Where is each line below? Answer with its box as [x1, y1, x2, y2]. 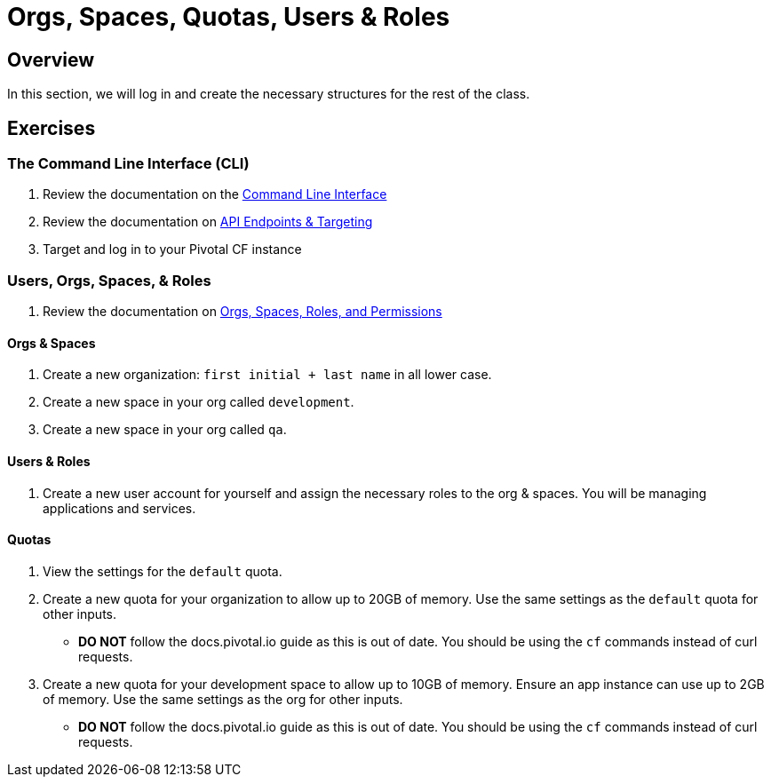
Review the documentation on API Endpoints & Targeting [43, 214, 373, 230]
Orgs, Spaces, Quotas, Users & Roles [7, 2, 450, 32]
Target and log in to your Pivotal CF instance [43, 242, 302, 257]
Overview [7, 48, 95, 71]
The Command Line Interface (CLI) [7, 154, 250, 173]
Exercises [7, 116, 96, 139]
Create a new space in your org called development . [43, 394, 354, 410]
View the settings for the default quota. [43, 563, 282, 579]
